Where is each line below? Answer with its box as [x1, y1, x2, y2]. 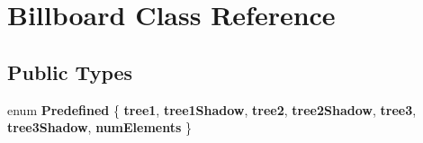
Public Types [7, 58, 133, 85]
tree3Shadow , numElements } [7, 118, 193, 137]
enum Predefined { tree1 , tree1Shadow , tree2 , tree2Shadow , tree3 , [7, 100, 417, 119]
